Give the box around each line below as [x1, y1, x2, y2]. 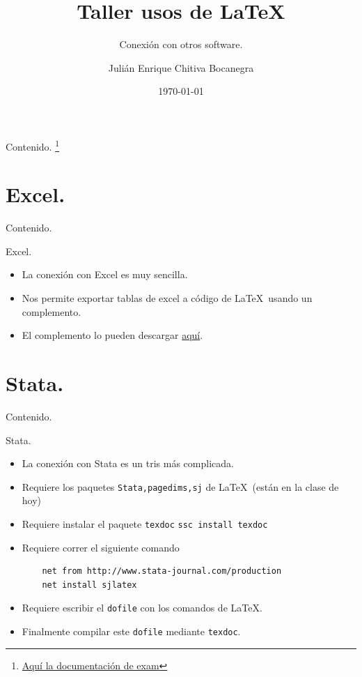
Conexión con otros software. [119, 37, 243, 52]
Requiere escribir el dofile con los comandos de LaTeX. [22, 600, 262, 615]
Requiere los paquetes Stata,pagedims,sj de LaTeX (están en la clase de [22, 479, 339, 494]
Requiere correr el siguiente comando [22, 540, 180, 554]
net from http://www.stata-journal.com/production [42, 566, 282, 577]
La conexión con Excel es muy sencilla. [22, 267, 188, 282]
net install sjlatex [42, 579, 137, 590]
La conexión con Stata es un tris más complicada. [22, 456, 234, 471]
